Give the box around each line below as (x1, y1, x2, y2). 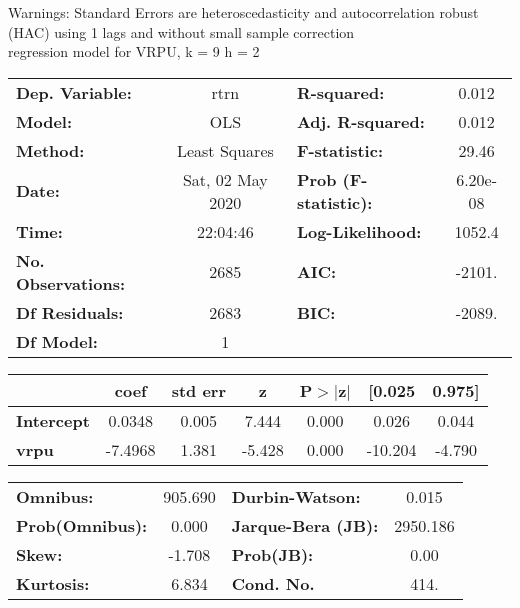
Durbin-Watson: (231, 484, 361, 508)
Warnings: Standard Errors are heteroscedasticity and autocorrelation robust (8, 2, 479, 22)
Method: (16, 138, 85, 162)
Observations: (16, 271, 126, 295)
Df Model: (16, 329, 98, 353)
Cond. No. (231, 571, 315, 595)
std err (171, 378, 226, 402)
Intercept (16, 408, 90, 432)
